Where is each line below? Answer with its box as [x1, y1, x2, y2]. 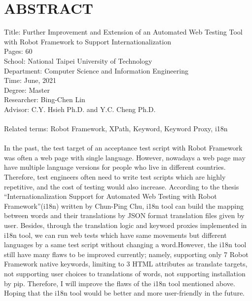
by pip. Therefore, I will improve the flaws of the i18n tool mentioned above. [4, 278, 235, 288]
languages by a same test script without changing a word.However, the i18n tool [4, 239, 247, 250]
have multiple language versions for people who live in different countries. [4, 162, 226, 172]
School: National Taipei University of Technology [4, 55, 152, 66]
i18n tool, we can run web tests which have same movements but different [4, 229, 227, 240]
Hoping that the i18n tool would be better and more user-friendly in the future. [4, 288, 245, 298]
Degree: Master [4, 84, 50, 95]
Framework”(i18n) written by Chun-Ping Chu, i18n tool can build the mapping [4, 200, 244, 211]
